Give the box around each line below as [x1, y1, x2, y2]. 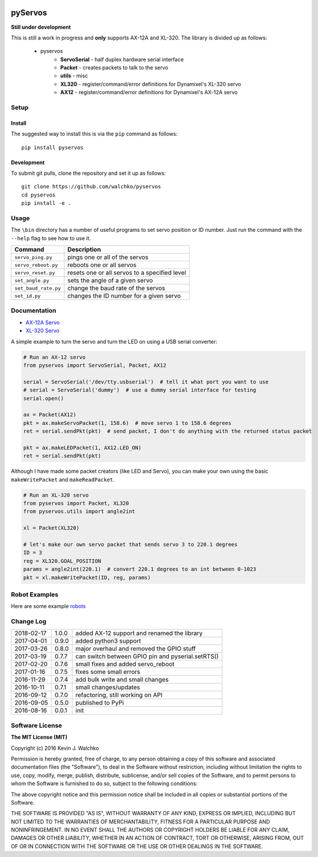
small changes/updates [75, 683, 141, 692]
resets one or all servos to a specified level [67, 268, 187, 277]
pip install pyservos [21, 144, 84, 151]
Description [67, 245, 101, 254]
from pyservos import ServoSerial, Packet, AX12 [23, 362, 167, 368]
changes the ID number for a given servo [67, 292, 181, 300]
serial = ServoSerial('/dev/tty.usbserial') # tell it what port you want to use [23, 378, 269, 385]
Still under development [11, 24, 71, 31]
